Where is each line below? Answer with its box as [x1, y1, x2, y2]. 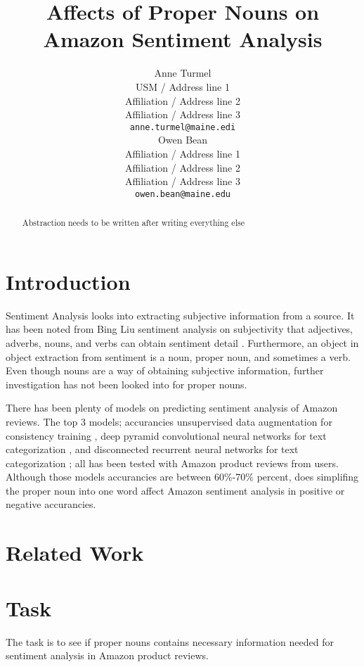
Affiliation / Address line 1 [125, 146, 240, 160]
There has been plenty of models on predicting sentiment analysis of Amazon [6, 400, 338, 415]
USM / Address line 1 [136, 79, 230, 94]
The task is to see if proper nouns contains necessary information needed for [6, 634, 334, 649]
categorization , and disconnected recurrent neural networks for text [6, 442, 299, 457]
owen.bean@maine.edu [134, 189, 231, 199]
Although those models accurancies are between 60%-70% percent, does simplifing [6, 469, 359, 484]
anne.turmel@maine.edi [129, 122, 236, 132]
